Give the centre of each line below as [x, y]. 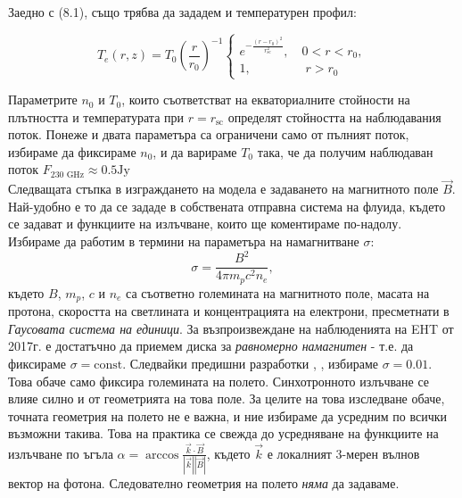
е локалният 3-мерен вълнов [343, 453]
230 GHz [67, 174]
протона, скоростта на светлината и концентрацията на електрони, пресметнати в [229, 311]
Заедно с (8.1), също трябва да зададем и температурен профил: [182, 12]
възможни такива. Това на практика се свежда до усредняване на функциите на [223, 433]
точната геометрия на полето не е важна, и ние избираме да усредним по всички [228, 415]
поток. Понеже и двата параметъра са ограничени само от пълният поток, [209, 134]
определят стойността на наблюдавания [334, 116]
